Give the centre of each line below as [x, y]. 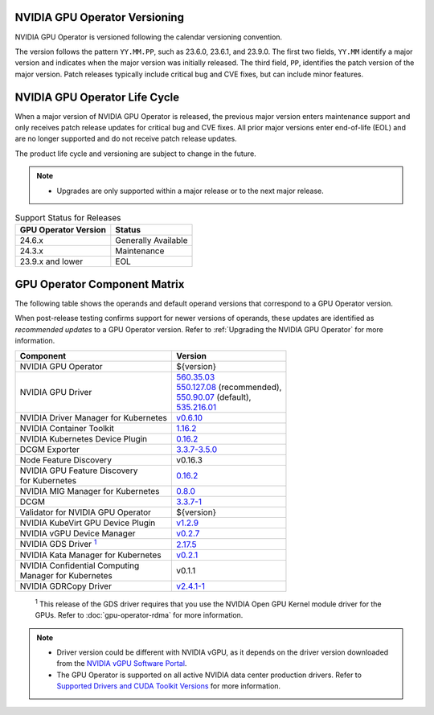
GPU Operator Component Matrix [100, 284]
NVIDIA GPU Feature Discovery [79, 471]
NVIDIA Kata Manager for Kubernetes [90, 555]
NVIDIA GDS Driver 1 [58, 544]
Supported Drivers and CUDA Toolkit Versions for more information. [169, 686]
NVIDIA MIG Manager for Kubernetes [90, 491]
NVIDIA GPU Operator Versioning [100, 17]
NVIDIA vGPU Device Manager [78, 533]
